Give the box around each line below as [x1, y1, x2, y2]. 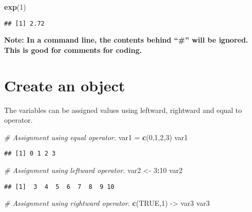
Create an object [4, 74, 125, 95]
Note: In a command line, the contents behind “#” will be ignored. [4, 34, 248, 45]
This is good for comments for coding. [4, 44, 142, 55]
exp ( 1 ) [4, 2, 26, 12]
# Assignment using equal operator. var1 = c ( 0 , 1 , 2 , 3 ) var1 [4, 131, 188, 142]
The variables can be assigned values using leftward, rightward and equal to [4, 104, 242, 115]
